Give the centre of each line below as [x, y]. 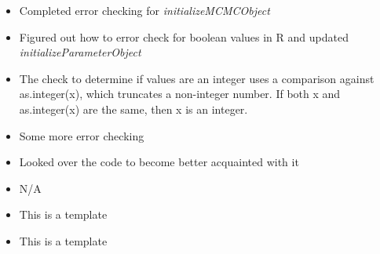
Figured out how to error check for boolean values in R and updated [184, 36]
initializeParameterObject [80, 52]
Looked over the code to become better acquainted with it [159, 162]
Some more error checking [82, 135]
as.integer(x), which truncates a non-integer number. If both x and [180, 94]
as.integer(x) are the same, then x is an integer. [133, 109]
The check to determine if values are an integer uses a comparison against [197, 78]
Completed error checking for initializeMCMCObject [144, 10]
